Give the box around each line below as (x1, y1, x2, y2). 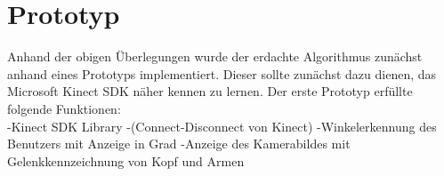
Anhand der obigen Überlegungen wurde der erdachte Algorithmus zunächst (7, 47, 423, 66)
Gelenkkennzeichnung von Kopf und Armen (7, 151, 245, 170)
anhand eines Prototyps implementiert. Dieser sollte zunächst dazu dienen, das (7, 64, 437, 83)
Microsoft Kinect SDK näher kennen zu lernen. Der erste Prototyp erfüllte (7, 82, 413, 100)
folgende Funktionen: (7, 99, 121, 117)
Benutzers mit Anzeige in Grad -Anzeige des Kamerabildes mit (7, 134, 351, 153)
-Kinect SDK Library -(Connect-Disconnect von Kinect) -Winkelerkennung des (7, 116, 437, 135)
